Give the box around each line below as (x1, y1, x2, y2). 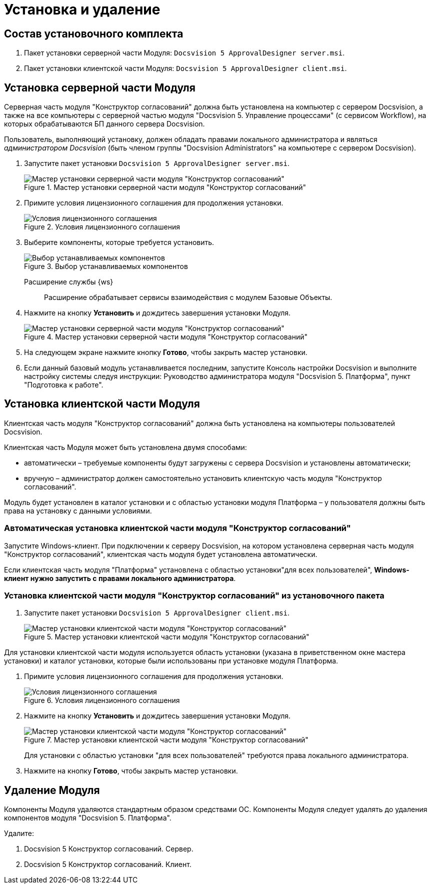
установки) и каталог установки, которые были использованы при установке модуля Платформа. (4, 656, 338, 665)
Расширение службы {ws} (24, 277, 113, 286)
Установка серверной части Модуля (4, 81, 195, 94)
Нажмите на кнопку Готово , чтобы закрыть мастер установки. (24, 766, 238, 775)
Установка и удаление (4, 1, 160, 18)
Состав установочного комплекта (4, 27, 183, 40)
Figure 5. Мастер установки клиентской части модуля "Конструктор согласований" (24, 632, 309, 641)
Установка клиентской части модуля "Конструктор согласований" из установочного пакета (4, 590, 384, 600)
